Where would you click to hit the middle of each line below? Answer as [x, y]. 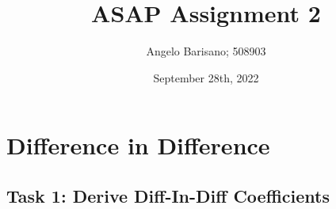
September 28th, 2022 [206, 77]
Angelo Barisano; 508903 [206, 51]
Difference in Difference [138, 145]
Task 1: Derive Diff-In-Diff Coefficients [168, 195]
